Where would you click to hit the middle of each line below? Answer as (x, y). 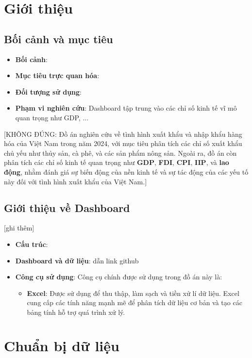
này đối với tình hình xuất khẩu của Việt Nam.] (76, 181)
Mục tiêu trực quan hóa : (57, 75)
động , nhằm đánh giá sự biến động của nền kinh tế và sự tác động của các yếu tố (126, 171)
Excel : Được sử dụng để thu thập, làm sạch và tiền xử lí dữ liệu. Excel (133, 293)
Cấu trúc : (32, 244)
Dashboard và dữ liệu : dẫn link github (77, 260)
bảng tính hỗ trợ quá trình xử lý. (76, 312)
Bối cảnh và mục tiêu (59, 39)
